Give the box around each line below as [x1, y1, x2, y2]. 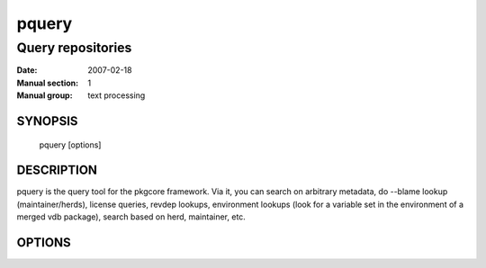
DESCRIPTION [16, 163, 98, 178]
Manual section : [16, 77, 79, 88]
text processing [87, 90, 146, 101]
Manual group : [16, 90, 73, 101]
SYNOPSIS [16, 113, 78, 129]
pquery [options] [39, 139, 102, 150]
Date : [16, 65, 38, 76]
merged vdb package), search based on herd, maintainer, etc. [16, 211, 247, 222]
